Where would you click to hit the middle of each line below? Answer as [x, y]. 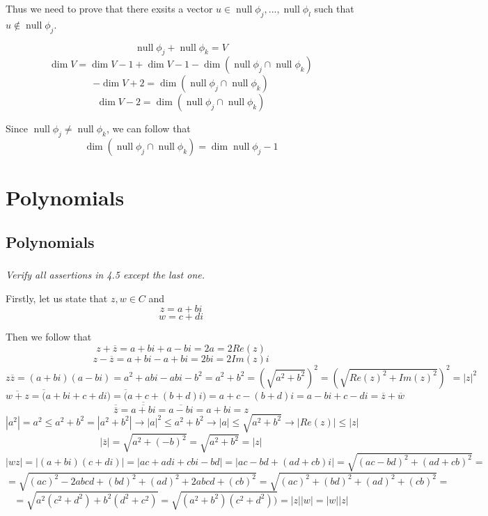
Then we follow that [49, 337]
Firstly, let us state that [57, 298]
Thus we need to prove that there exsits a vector [109, 8]
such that [334, 8]
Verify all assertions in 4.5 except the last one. [105, 275]
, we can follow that [148, 128]
